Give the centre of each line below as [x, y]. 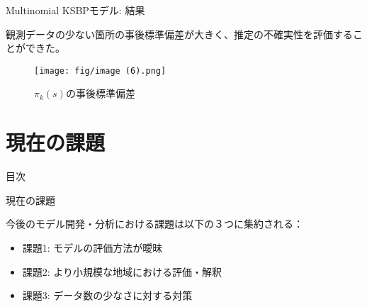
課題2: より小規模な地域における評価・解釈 [122, 271]
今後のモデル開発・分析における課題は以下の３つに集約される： [154, 224]
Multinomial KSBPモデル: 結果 [75, 10]
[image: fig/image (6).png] [100, 71]
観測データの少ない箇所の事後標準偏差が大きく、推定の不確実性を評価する [179, 34]
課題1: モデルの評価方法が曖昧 [92, 247]
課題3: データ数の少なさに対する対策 [107, 295]
